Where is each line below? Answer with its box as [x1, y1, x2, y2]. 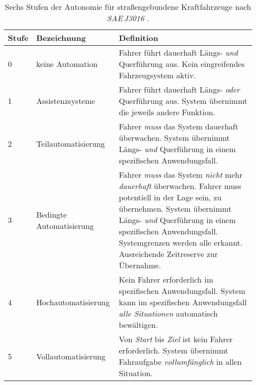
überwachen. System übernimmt [119, 132, 230, 143]
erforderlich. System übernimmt [119, 345, 228, 356]
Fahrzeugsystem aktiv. [119, 69, 196, 81]
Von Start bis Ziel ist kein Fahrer [119, 333, 233, 345]
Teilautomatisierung [36, 137, 105, 149]
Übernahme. [119, 259, 161, 271]
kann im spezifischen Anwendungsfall [119, 296, 247, 308]
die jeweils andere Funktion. [119, 106, 215, 118]
